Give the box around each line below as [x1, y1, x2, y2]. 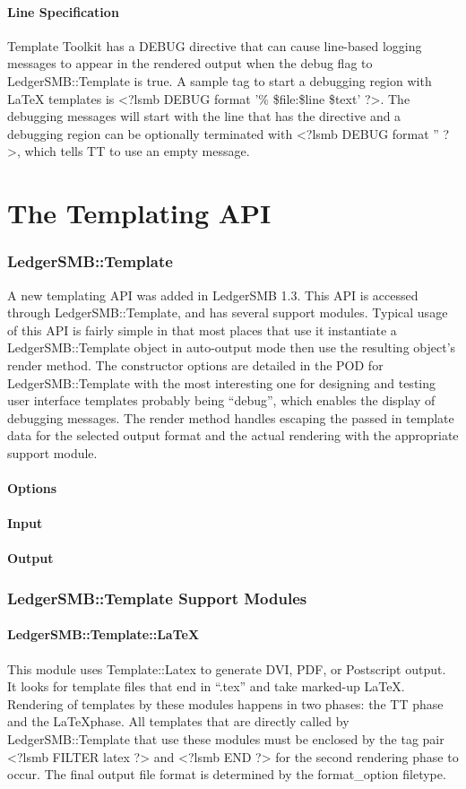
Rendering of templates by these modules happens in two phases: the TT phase [7, 694, 444, 713]
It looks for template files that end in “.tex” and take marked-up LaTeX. [7, 677, 405, 696]
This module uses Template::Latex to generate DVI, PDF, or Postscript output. [7, 659, 446, 678]
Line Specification [7, 2, 119, 21]
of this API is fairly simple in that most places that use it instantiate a [7, 320, 397, 339]
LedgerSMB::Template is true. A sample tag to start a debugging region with [7, 71, 432, 90]
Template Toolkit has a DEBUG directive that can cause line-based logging [7, 36, 422, 55]
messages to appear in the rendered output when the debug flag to [7, 54, 373, 73]
